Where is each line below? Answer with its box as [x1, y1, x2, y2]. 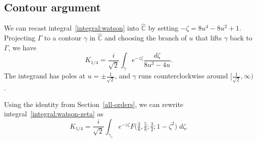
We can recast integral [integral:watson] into [4, 23, 139, 33]
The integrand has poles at [4, 71, 86, 81]
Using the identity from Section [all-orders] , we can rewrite [4, 99, 184, 109]
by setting [148, 23, 178, 33]
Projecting [4, 33, 36, 43]
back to [230, 33, 253, 43]
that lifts [195, 33, 222, 43]
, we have [8, 42, 37, 52]
